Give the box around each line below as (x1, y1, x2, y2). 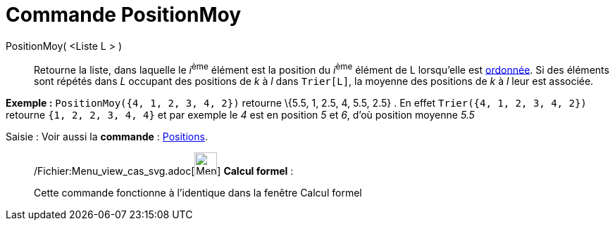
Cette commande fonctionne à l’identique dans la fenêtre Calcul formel (34, 187, 362, 199)
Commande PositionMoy (6, 3, 242, 27)
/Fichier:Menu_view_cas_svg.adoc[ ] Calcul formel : (34, 165, 294, 178)
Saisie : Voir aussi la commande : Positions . (6, 131, 208, 143)
